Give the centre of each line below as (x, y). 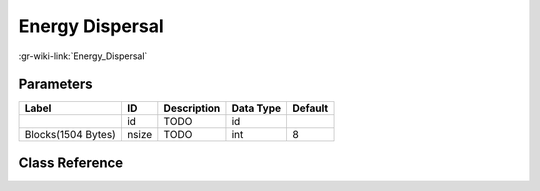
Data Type (256, 108)
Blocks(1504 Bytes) (70, 135)
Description (192, 108)
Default (310, 108)
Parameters (55, 84)
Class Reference (71, 162)
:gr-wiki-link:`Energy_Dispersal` (83, 56)
